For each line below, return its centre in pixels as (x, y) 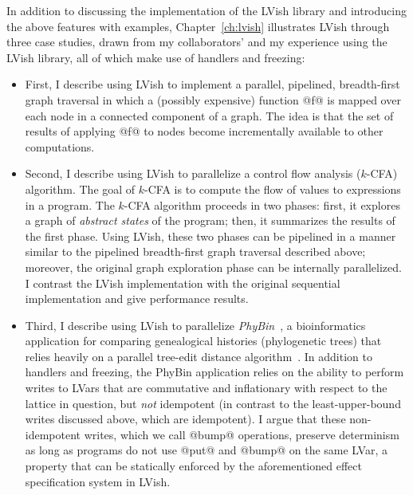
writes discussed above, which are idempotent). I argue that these (185, 419)
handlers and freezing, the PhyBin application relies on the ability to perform (214, 372)
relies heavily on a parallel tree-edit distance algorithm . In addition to (199, 356)
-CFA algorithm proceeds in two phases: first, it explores (262, 204)
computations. (60, 146)
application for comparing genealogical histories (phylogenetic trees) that (203, 341)
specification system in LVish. (98, 481)
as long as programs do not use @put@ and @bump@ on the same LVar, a (206, 450)
